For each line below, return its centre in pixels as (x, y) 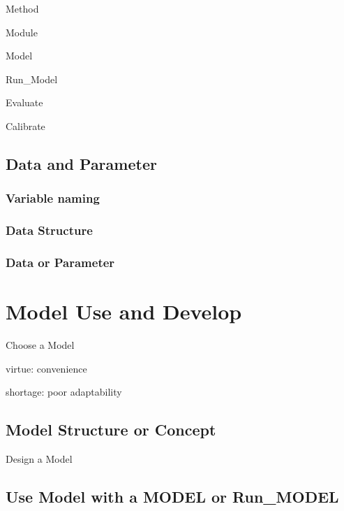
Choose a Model (40, 345)
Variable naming (53, 198)
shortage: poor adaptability (64, 392)
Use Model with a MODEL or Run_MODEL (172, 496)
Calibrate (25, 125)
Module (22, 32)
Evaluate (24, 102)
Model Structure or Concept (111, 430)
